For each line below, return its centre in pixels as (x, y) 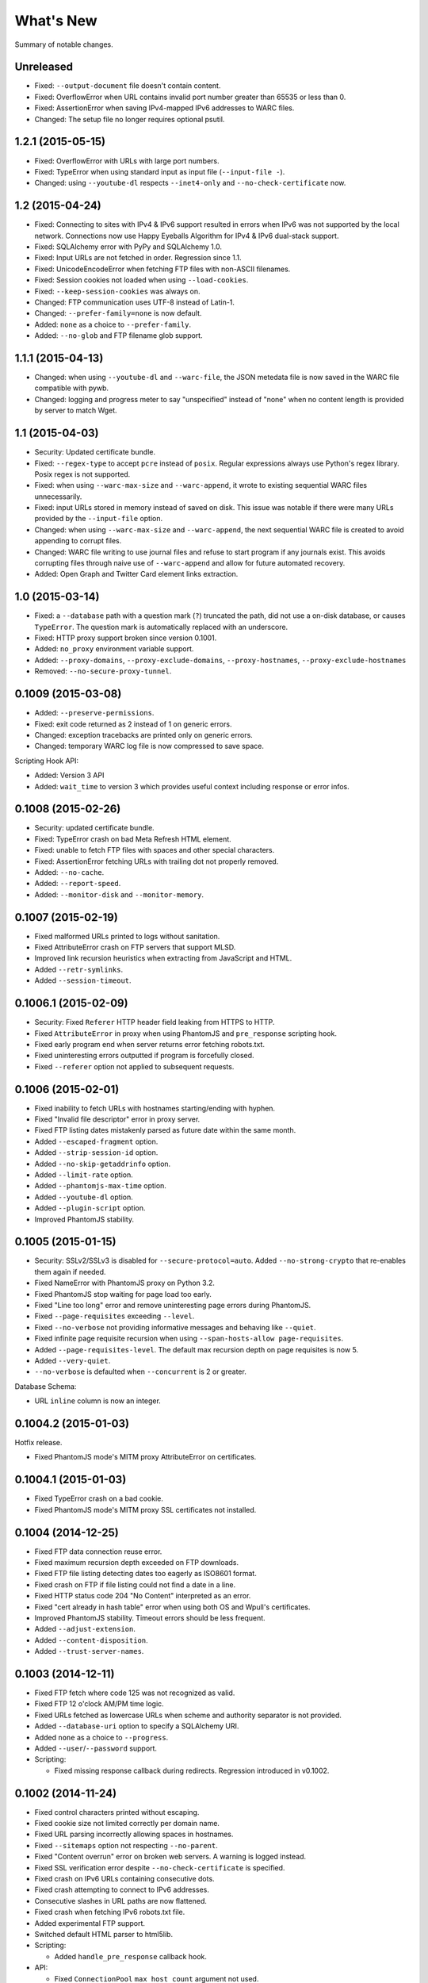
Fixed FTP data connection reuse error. (98, 1551)
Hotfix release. (38, 1443)
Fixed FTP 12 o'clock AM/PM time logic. (99, 1704)
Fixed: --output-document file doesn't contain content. (128, 86)
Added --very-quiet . (73, 1360)
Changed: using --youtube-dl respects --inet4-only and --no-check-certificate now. (190, 183)
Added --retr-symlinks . (78, 969)
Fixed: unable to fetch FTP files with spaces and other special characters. (155, 850)
